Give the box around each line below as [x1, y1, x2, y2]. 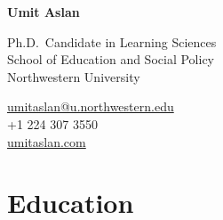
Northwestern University [7, 67, 140, 86]
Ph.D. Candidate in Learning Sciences [7, 32, 217, 51]
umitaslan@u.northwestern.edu [7, 97, 174, 116]
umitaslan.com [7, 132, 86, 151]
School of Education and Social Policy [7, 50, 214, 69]
